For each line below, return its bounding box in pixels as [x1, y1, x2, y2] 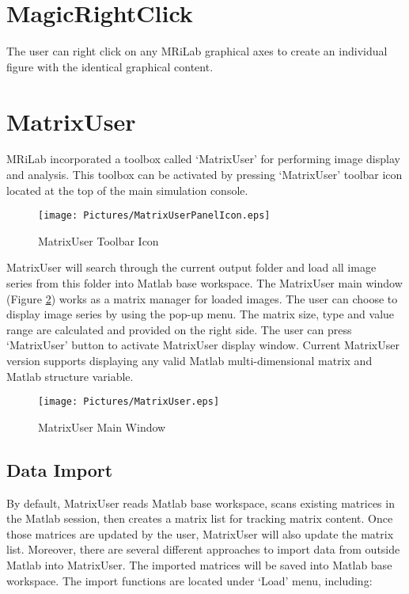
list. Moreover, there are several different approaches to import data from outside [6, 541, 400, 558]
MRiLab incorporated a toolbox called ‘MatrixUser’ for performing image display [6, 150, 400, 167]
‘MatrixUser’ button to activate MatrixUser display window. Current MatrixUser [6, 337, 400, 353]
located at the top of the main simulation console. [6, 181, 248, 198]
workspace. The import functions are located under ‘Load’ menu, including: [6, 572, 373, 588]
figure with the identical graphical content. [6, 58, 214, 74]
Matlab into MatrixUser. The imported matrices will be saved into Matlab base [6, 557, 392, 573]
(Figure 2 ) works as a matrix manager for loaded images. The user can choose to [6, 290, 398, 307]
